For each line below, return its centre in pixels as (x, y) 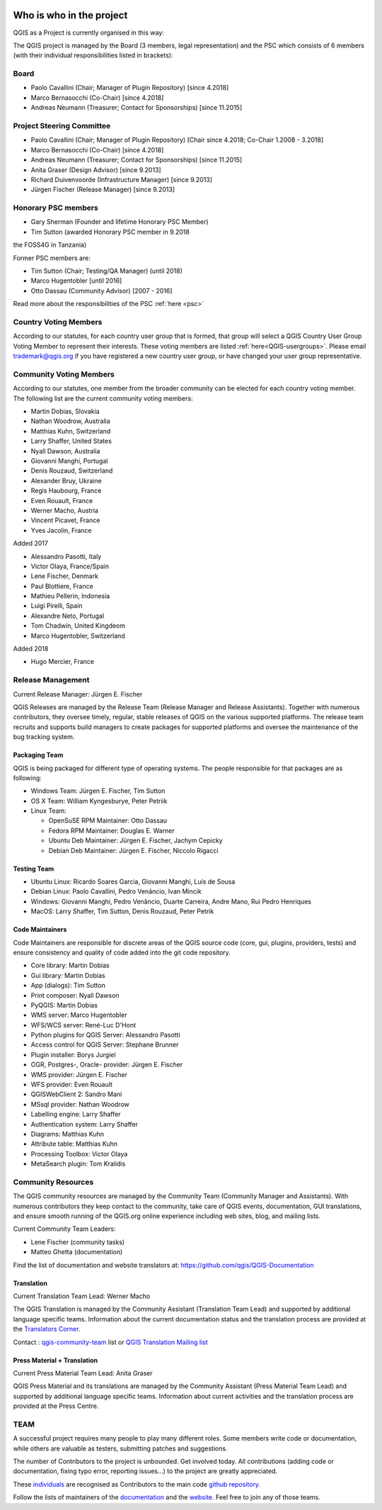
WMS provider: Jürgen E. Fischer (79, 1074)
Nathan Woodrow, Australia (71, 421)
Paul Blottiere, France (62, 586)
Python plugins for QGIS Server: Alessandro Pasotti (105, 1035)
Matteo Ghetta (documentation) (77, 1252)
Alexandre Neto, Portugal (68, 616)
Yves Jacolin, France (61, 530)
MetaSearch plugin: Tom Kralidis (78, 1164)
